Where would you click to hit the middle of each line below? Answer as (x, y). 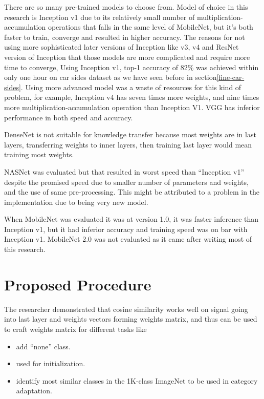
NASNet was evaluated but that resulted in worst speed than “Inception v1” (124, 171)
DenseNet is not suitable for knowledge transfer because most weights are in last (130, 134)
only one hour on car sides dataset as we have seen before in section (111, 77)
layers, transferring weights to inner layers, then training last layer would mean (128, 144)
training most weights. (39, 154)
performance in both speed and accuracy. (69, 117)
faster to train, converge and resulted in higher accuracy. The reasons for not (125, 37)
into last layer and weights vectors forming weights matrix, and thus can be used (131, 319)
